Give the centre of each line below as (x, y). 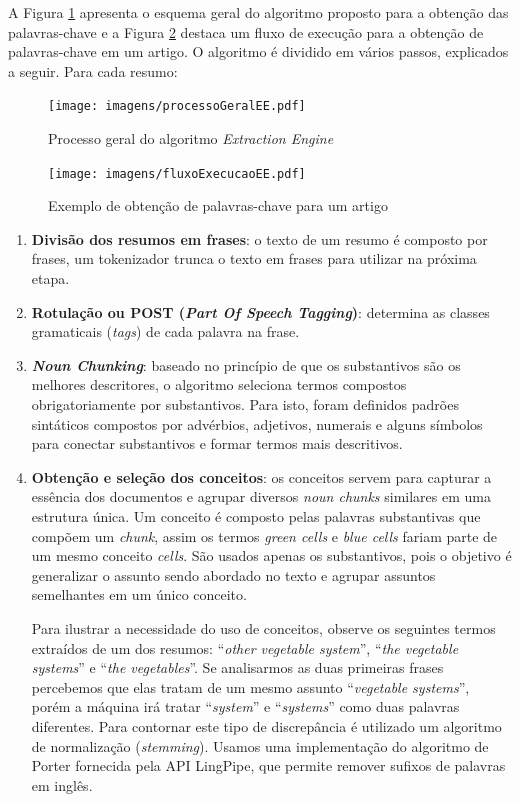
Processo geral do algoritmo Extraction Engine (191, 138)
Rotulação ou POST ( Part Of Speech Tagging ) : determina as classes (260, 311)
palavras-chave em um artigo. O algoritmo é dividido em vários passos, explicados (258, 51)
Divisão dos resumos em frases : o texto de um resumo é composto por (259, 238)
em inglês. (62, 784)
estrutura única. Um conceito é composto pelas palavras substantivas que (256, 516)
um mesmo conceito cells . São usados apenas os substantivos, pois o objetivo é (271, 555)
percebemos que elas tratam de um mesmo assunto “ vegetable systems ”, (250, 686)
